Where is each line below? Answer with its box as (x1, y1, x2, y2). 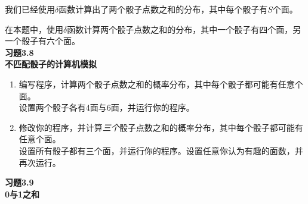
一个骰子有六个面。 (5, 34, 80, 47)
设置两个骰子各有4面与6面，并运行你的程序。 (19, 101, 195, 114)
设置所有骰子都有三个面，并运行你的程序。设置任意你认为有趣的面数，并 (19, 144, 303, 156)
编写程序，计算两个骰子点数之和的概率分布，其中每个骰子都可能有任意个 (19, 77, 303, 90)
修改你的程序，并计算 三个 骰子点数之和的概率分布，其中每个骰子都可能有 (19, 121, 303, 133)
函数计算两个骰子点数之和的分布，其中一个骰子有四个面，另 (67, 23, 301, 35)
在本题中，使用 (5, 23, 63, 35)
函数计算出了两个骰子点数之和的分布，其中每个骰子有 (58, 3, 268, 15)
